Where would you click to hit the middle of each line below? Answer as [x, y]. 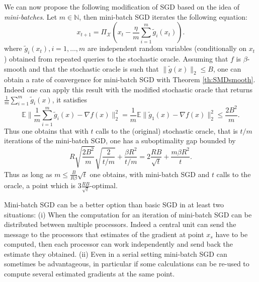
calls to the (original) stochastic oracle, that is [167, 130]
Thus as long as [28, 174]
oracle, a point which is [40, 185]
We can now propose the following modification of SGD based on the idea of [122, 7]
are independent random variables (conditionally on [167, 48]
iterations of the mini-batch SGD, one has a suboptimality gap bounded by [120, 140]
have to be [232, 234]
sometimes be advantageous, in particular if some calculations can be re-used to [127, 264]
